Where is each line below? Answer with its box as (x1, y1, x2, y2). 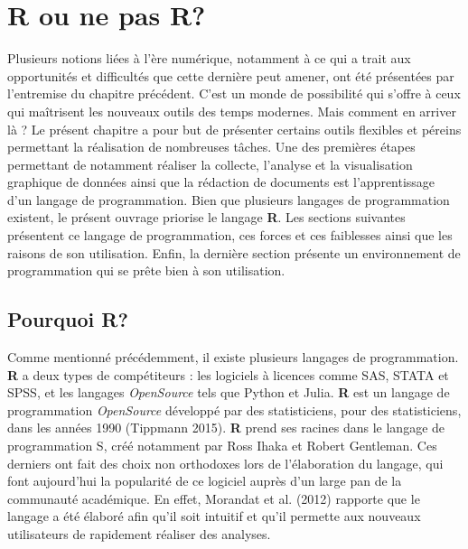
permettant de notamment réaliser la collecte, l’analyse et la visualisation (7, 154, 413, 173)
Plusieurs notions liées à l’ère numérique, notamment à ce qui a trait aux (7, 49, 411, 68)
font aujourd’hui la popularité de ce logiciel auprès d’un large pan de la (7, 471, 402, 490)
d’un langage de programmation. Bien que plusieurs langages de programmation (7, 190, 450, 209)
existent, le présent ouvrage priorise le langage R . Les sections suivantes (7, 208, 406, 227)
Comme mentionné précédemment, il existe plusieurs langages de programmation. (7, 348, 459, 367)
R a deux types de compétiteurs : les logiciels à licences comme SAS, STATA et (7, 365, 449, 384)
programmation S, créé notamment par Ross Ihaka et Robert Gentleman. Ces (7, 436, 437, 455)
